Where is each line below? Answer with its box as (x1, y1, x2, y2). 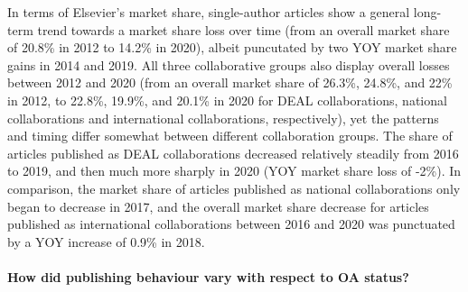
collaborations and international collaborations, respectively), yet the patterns (7, 108, 439, 127)
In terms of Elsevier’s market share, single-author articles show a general (7, 3, 410, 21)
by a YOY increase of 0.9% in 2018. (7, 232, 205, 251)
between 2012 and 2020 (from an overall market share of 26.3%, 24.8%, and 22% (7, 73, 453, 92)
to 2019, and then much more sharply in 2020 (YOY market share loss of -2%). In (7, 161, 462, 180)
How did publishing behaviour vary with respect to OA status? (7, 267, 409, 286)
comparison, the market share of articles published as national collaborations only (7, 178, 461, 197)
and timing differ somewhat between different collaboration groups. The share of (7, 126, 453, 145)
